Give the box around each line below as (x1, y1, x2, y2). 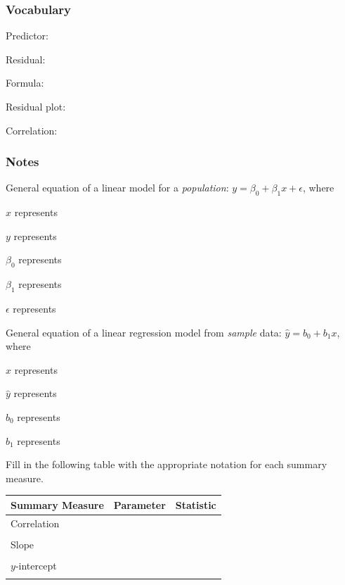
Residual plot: (6, 99, 66, 113)
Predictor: (6, 28, 48, 43)
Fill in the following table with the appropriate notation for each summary (6, 457, 327, 472)
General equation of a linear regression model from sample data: (6, 325, 282, 339)
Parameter (113, 497, 166, 512)
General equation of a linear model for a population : (6, 180, 229, 195)
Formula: (6, 75, 44, 90)
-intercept (15, 558, 57, 572)
